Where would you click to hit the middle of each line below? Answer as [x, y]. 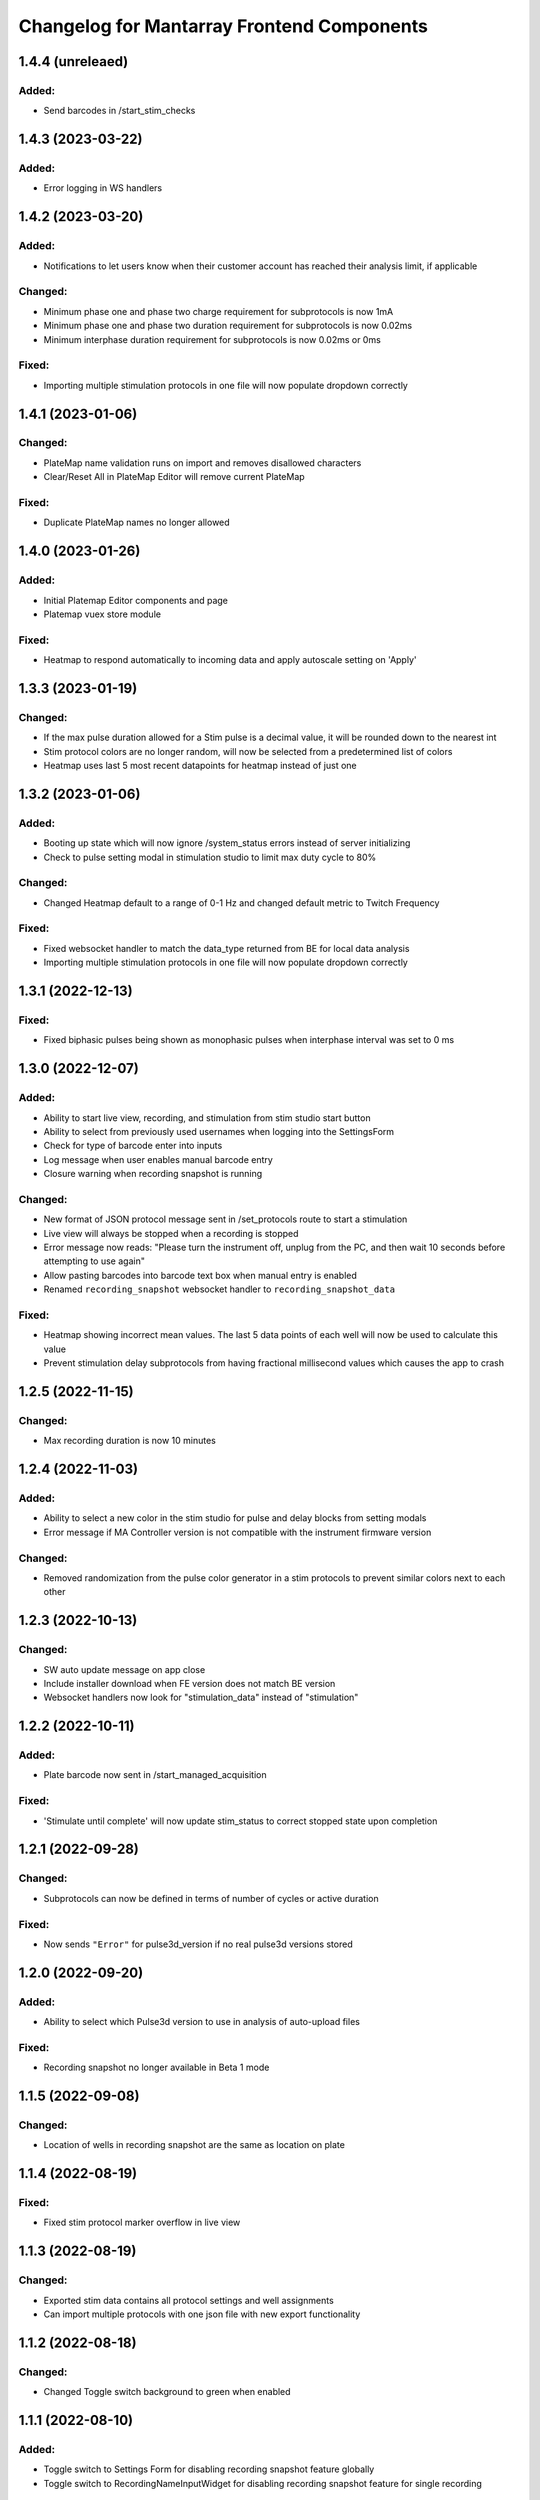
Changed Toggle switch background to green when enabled [167, 2392]
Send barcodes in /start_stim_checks [119, 111]
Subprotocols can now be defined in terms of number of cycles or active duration [211, 1898]
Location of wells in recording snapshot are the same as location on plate [194, 2145]
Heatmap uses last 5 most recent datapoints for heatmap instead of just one [200, 765]
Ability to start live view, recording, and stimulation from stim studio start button [207, 1117]
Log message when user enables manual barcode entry [158, 1159]
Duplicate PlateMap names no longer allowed [136, 522]
